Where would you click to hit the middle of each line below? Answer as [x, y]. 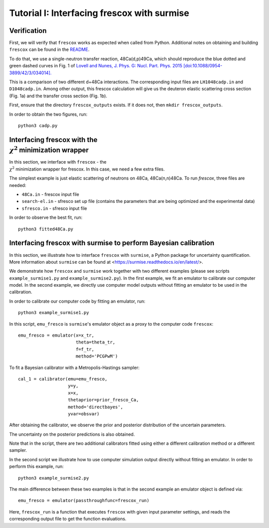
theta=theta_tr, [95, 342]
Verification [28, 31]
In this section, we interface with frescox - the [58, 162]
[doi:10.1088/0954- [203, 66]
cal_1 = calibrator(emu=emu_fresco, [63, 379]
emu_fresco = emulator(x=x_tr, [56, 336]
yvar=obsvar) [84, 414]
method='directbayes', [96, 407]
